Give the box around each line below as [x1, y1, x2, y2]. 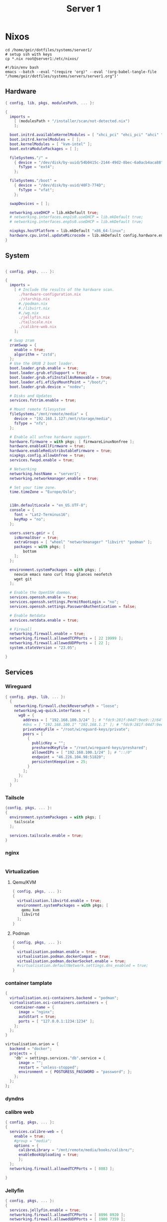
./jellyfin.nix [18, 315, 50, 320]
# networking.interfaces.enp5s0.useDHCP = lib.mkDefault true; [9, 219, 143, 224]
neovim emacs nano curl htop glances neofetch [14, 572, 112, 577]
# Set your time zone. [9, 485, 57, 490]
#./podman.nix [18, 301, 48, 306]
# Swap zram [9, 338, 35, 343]
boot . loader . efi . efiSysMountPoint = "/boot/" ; [9, 379, 108, 384]
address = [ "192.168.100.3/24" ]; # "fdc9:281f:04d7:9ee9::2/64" [23, 717, 164, 722]
